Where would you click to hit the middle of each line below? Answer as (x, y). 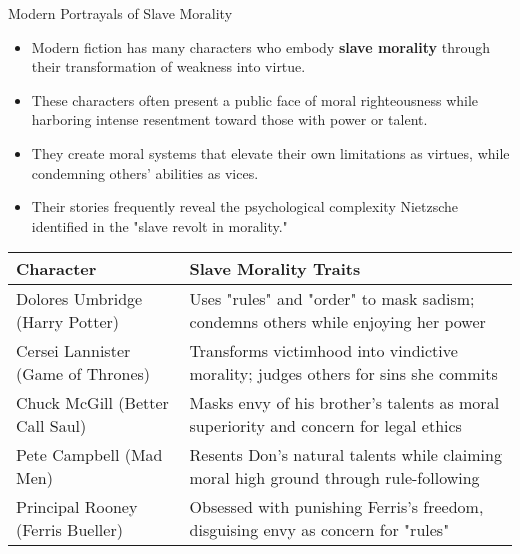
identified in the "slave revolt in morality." (159, 225)
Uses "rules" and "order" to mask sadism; (332, 299)
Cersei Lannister (73, 351)
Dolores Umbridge (79, 299)
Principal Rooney (77, 507)
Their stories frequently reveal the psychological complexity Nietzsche (245, 206)
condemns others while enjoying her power (337, 322)
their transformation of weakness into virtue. (168, 66)
